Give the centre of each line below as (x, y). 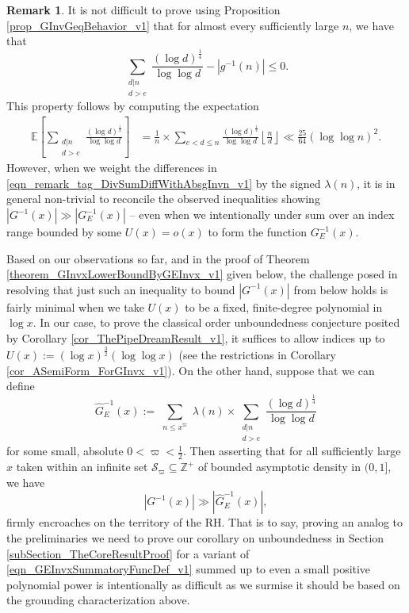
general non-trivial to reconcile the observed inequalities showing (163, 199)
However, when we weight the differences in (112, 168)
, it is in (376, 183)
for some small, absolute (65, 451)
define (21, 386)
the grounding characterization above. (98, 600)
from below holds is (341, 289)
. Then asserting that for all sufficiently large (292, 451)
